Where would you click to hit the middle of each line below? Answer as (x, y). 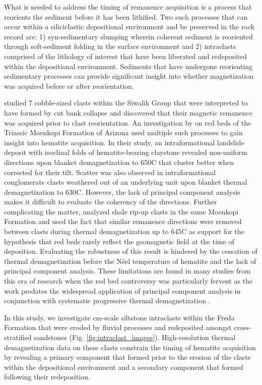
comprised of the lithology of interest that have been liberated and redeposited (125, 56)
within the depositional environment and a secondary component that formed (124, 367)
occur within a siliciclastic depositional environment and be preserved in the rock (129, 26)
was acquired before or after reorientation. (69, 86)
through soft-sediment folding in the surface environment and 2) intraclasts (120, 46)
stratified (18, 337)
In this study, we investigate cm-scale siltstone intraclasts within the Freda (119, 317)
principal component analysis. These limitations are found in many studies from (127, 271)
